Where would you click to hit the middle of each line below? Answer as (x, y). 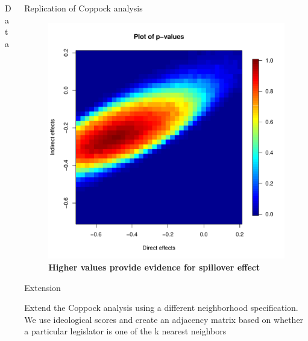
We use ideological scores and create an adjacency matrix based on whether (164, 319)
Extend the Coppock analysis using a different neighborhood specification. (161, 308)
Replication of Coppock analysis (83, 8)
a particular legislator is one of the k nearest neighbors (125, 331)
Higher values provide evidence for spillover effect (154, 267)
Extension (42, 287)
